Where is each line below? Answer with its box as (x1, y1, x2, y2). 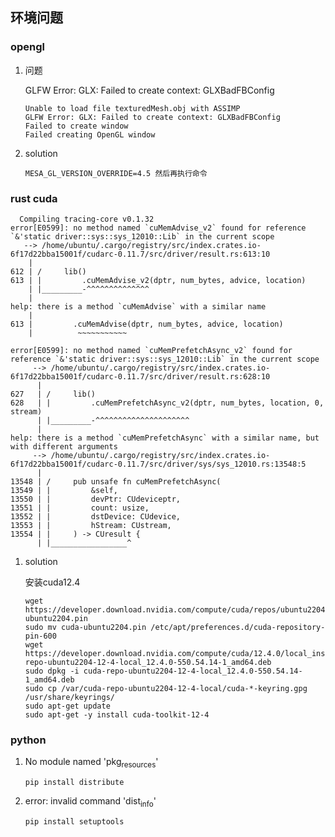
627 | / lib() (10, 389, 97, 399)
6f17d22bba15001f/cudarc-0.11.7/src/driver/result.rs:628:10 (10, 371, 271, 382)
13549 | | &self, (10, 485, 118, 495)
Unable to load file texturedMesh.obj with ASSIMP (24, 103, 241, 113)
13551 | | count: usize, (10, 503, 150, 513)
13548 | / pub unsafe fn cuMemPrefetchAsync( (10, 476, 222, 487)
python (10, 733, 47, 747)
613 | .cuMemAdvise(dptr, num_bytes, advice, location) (10, 319, 284, 329)
